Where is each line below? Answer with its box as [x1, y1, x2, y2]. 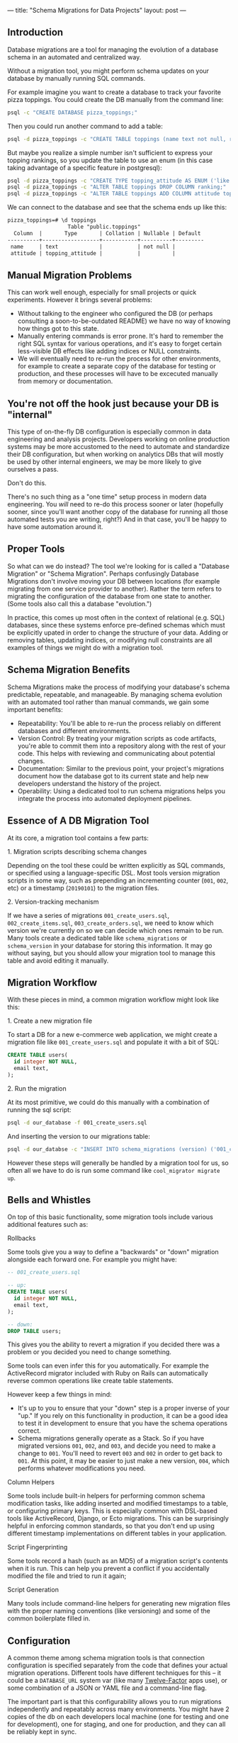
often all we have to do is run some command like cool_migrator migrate [7, 1166, 220, 1174]
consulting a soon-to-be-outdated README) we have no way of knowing [17, 317, 231, 325]
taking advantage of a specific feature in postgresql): [7, 163, 162, 172]
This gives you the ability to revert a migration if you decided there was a [7, 1340, 220, 1349]
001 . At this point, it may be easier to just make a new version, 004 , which [17, 1457, 230, 1465]
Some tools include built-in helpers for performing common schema [7, 1492, 205, 1500]
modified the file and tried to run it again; [7, 1572, 127, 1580]
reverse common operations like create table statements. [7, 1377, 174, 1385]
